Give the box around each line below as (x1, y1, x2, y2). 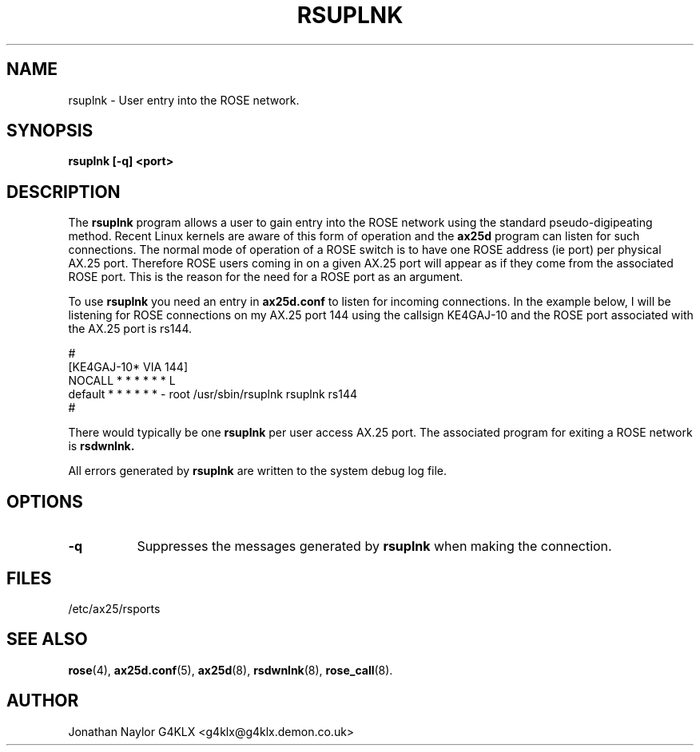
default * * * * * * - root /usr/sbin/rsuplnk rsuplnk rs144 (68, 387, 358, 402)
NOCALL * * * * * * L (68, 374, 176, 388)
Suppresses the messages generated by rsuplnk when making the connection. (137, 538, 612, 555)
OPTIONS (6, 491, 83, 512)
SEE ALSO (6, 629, 88, 650)
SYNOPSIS (6, 121, 93, 141)
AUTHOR (6, 691, 79, 711)
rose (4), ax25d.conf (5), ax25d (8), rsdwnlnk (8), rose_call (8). (68, 663, 393, 677)
